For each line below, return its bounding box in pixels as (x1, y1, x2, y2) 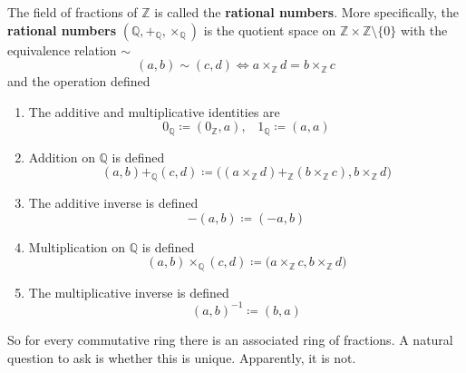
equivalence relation (7, 40, 117, 59)
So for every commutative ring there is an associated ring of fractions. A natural (7, 329, 453, 348)
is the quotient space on (203, 20, 336, 39)
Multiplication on (28, 237, 126, 256)
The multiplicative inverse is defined (28, 282, 229, 301)
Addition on (28, 147, 95, 166)
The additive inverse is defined (28, 193, 199, 212)
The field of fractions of (7, 3, 138, 21)
